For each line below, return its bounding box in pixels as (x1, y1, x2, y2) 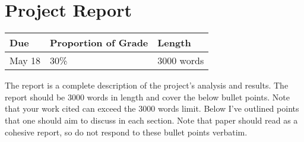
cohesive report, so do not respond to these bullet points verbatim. (5, 125, 248, 138)
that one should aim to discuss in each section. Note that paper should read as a (5, 113, 298, 126)
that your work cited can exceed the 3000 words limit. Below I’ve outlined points (5, 102, 299, 115)
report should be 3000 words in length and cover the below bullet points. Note (5, 90, 290, 103)
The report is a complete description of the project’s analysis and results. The (5, 79, 289, 91)
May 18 (9, 53, 41, 68)
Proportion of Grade (50, 36, 148, 50)
